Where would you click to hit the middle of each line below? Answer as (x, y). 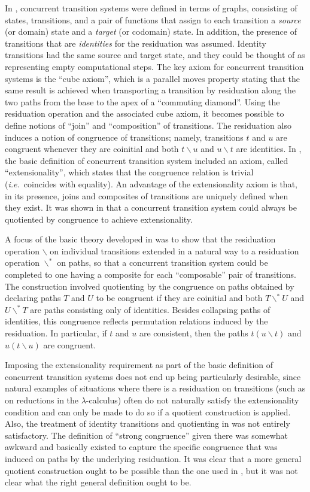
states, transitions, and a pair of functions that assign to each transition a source (153, 19)
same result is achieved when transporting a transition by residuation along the (151, 90)
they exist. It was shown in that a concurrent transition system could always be (151, 207)
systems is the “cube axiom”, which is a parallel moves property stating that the (152, 78)
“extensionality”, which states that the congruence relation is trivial (129, 172)
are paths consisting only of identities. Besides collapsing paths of (150, 309)
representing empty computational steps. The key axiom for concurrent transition (154, 66)
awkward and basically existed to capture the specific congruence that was (141, 447)
